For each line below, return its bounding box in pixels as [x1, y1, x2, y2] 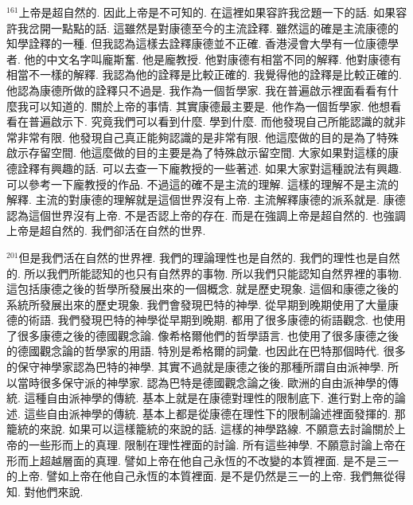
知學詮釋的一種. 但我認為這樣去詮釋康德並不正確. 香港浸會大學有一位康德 [6, 35, 388, 52]
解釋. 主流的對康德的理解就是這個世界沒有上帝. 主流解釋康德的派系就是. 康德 [6, 191, 406, 208]
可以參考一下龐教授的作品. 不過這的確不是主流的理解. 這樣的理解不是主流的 [6, 175, 399, 192]
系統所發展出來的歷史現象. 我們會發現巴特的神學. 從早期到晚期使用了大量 [6, 296, 388, 312]
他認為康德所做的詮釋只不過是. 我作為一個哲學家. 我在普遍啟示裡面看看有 [6, 81, 388, 98]
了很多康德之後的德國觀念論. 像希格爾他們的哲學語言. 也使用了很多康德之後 [6, 327, 399, 343]
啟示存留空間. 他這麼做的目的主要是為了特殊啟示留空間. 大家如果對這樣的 [6, 144, 388, 161]
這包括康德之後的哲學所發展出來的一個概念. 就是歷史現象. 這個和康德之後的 [6, 280, 399, 297]
